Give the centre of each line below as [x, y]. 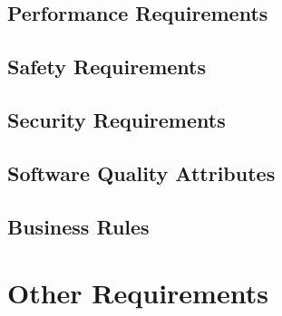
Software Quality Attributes [141, 172]
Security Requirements [117, 119]
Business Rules [78, 226]
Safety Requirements [107, 67]
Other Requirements [138, 293]
